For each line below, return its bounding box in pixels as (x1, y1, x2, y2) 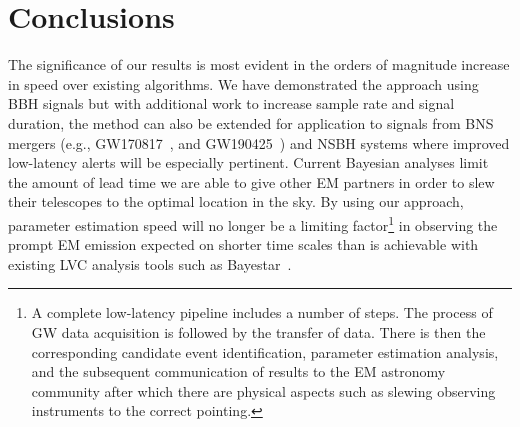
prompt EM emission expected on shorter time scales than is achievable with (8, 234, 479, 255)
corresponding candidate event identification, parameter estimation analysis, (31, 341, 499, 362)
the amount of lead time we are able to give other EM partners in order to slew (8, 171, 495, 192)
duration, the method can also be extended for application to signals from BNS (8, 112, 494, 133)
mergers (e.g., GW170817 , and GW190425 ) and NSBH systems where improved (8, 132, 510, 153)
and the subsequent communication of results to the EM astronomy (31, 361, 446, 382)
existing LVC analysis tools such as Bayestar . (8, 253, 292, 274)
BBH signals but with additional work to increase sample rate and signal (8, 93, 455, 114)
